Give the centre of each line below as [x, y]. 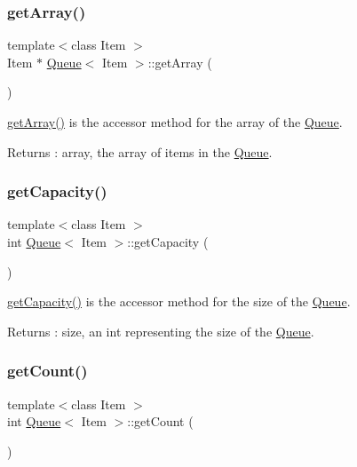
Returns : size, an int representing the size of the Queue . [161, 331]
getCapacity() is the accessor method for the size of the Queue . [179, 301]
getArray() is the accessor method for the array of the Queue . [175, 122]
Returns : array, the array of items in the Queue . [140, 151]
